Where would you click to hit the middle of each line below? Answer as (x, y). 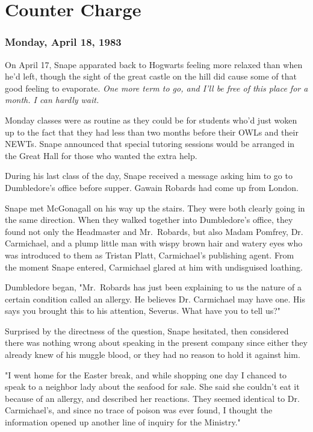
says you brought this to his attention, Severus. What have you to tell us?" (143, 311)
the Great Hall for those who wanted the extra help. (101, 155)
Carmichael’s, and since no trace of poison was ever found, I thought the (139, 410)
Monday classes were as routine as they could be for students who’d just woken (151, 120)
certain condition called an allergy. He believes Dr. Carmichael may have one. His (155, 299)
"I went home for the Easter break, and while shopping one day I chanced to (146, 374)
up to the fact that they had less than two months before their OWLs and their (152, 132)
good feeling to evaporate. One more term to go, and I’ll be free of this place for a (156, 88)
